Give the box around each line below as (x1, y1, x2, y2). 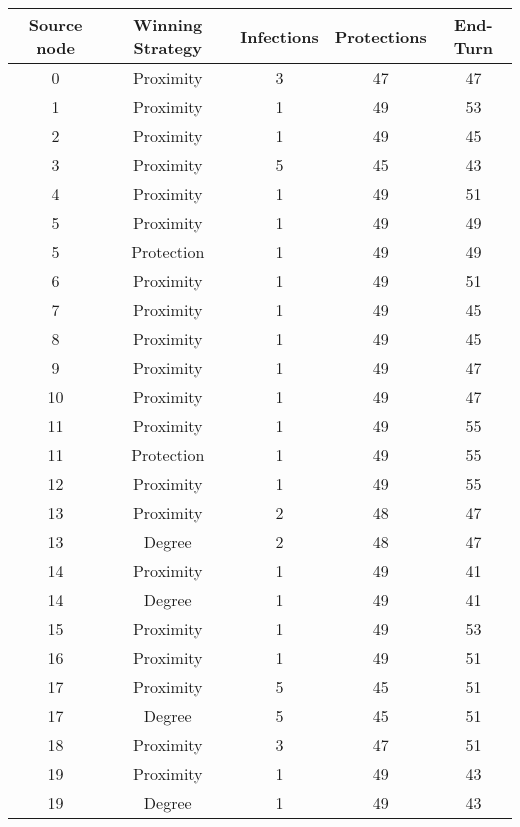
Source (28, 13, 83, 36)
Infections (240, 24, 319, 48)
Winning (133, 13, 203, 36)
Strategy (133, 36, 202, 59)
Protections (334, 24, 427, 48)
